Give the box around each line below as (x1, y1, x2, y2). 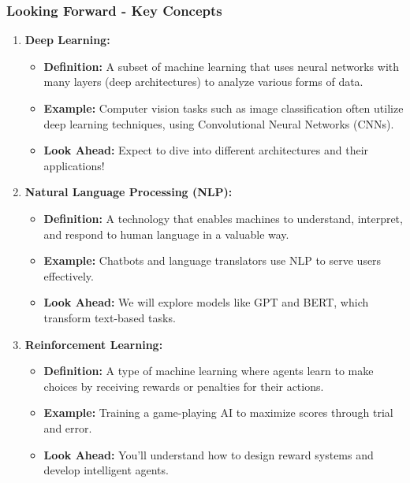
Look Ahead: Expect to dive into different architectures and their (43, 142, 369, 158)
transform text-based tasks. (43, 309, 176, 325)
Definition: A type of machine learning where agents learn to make (43, 362, 374, 379)
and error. (43, 419, 92, 436)
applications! (43, 157, 105, 173)
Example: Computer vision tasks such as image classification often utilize (43, 100, 404, 116)
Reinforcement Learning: (24, 336, 163, 352)
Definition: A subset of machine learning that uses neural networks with (43, 58, 400, 74)
